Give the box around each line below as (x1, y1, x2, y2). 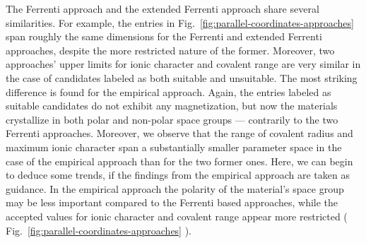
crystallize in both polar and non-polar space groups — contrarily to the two (6, 112, 338, 126)
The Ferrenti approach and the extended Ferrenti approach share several (6, 1, 319, 16)
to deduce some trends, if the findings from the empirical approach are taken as (6, 167, 350, 182)
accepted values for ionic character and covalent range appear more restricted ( (6, 208, 348, 223)
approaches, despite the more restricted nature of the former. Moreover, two (6, 42, 335, 57)
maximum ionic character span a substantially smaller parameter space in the (6, 139, 342, 154)
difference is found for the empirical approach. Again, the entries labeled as (6, 84, 331, 99)
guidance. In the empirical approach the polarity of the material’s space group (6, 181, 344, 196)
